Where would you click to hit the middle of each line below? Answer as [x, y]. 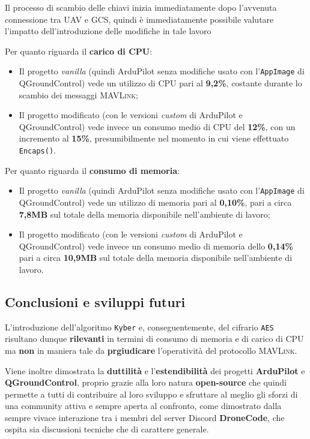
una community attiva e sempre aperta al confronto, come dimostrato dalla [143, 406]
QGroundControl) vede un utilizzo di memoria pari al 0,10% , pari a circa [155, 202]
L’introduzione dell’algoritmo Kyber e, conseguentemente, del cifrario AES [139, 327]
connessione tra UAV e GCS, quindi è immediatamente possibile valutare [139, 19]
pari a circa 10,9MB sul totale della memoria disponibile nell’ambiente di [156, 258]
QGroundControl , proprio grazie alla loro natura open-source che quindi [146, 382]
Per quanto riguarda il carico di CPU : [79, 51]
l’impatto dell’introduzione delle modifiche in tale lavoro [108, 31]
